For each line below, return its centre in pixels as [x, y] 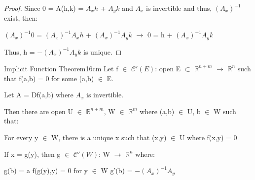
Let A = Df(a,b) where [39, 95]
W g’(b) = [117, 170]
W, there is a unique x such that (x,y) [109, 137]
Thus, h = [19, 51]
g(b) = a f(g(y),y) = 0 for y [46, 170]
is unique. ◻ [102, 51]
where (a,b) [157, 111]
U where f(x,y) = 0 [208, 137]
